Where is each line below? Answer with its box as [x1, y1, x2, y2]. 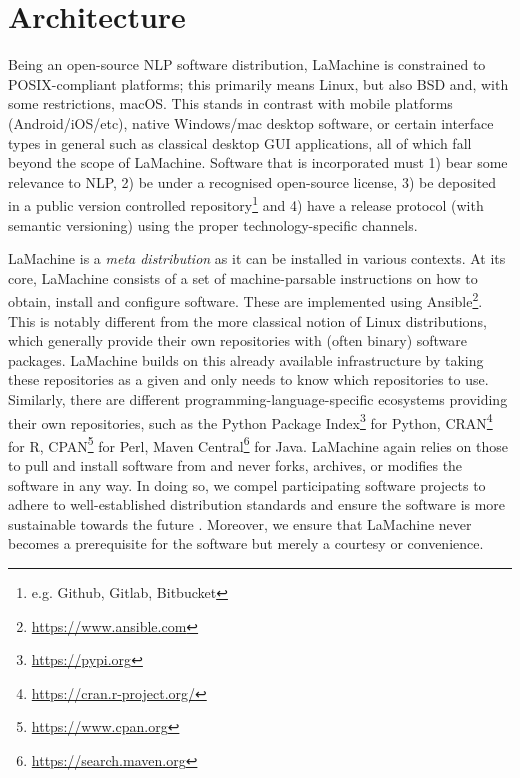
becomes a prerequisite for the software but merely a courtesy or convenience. [8, 533, 484, 554]
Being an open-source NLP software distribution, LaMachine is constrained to [8, 54, 486, 75]
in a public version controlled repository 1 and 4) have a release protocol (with [8, 192, 484, 215]
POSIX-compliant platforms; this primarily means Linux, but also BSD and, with [8, 73, 509, 94]
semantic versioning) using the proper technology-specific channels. [8, 214, 418, 235]
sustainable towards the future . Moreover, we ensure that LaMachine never [8, 513, 472, 534]
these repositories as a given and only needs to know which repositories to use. [8, 369, 489, 390]
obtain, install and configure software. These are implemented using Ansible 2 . [8, 288, 483, 311]
